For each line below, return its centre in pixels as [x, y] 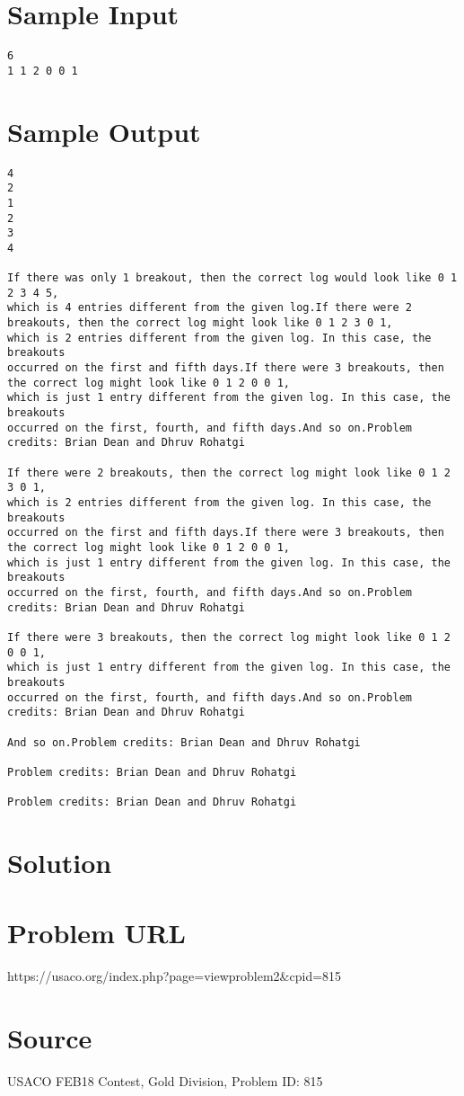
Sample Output [104, 131]
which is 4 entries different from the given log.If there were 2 [210, 308]
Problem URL [96, 933]
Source [50, 1038]
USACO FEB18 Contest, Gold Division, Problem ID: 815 [165, 1081]
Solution [60, 862]
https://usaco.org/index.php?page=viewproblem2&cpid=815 [175, 976]
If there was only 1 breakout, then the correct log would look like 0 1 [232, 278]
